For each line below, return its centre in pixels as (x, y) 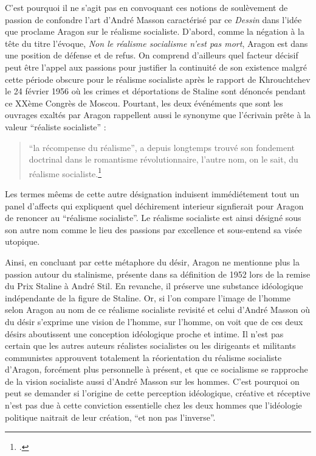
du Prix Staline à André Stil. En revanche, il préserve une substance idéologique (154, 286)
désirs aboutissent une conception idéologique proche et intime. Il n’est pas (144, 333)
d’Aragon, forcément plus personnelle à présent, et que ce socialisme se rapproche (156, 369)
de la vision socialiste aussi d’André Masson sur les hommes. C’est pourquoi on (152, 381)
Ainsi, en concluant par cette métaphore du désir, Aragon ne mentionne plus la (152, 261)
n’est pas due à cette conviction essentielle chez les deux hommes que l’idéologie (153, 405)
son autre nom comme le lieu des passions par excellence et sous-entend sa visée (153, 229)
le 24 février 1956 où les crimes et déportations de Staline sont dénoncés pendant (156, 91)
